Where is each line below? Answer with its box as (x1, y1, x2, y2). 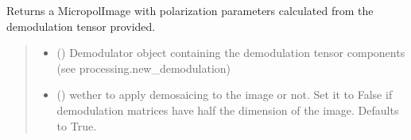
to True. (56, 117, 97, 134)
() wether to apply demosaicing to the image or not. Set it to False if (56, 86, 393, 103)
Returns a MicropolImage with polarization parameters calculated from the (6, 2, 374, 18)
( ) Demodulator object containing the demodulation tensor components (56, 44, 405, 61)
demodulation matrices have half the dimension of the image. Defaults (56, 101, 399, 118)
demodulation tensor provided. (6, 17, 156, 34)
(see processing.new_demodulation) (56, 59, 231, 76)
